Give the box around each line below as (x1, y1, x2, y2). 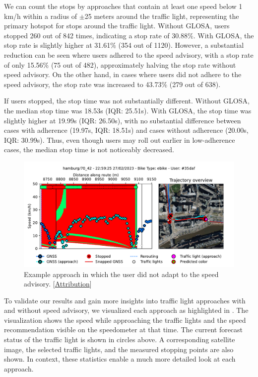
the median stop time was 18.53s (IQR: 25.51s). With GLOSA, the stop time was (4, 105, 252, 115)
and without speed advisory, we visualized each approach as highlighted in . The (4, 305, 249, 315)
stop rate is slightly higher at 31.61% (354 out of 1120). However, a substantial (4, 40, 244, 50)
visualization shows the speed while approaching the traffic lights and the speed (4, 314, 246, 325)
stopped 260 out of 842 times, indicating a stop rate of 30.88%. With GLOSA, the (4, 30, 254, 40)
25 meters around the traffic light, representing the (84, 10, 239, 21)
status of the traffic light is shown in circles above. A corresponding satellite (4, 334, 235, 345)
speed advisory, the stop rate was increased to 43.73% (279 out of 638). (4, 79, 221, 89)
